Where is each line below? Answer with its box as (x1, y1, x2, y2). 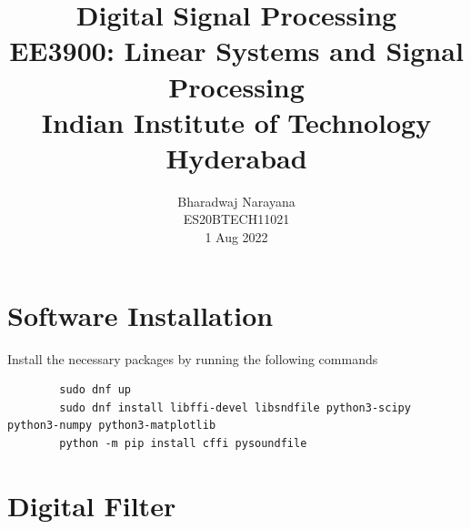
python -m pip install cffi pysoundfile (59, 436, 307, 450)
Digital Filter (7, 486, 176, 524)
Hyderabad (165, 138, 307, 176)
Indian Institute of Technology (41, 103, 432, 140)
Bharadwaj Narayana (177, 191, 296, 210)
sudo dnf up (59, 383, 132, 397)
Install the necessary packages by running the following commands (7, 349, 378, 368)
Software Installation (7, 296, 274, 333)
